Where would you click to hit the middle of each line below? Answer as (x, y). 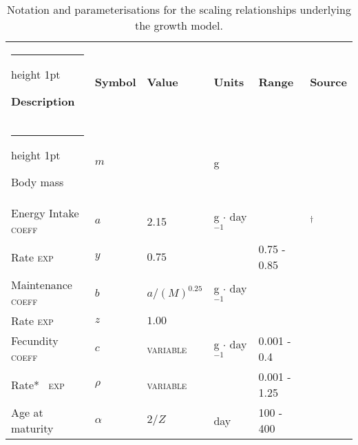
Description (43, 101)
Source (328, 82)
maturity (32, 428)
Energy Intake (45, 213)
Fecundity (35, 340)
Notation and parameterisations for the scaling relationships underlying (179, 9)
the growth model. (179, 25)
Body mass (38, 182)
